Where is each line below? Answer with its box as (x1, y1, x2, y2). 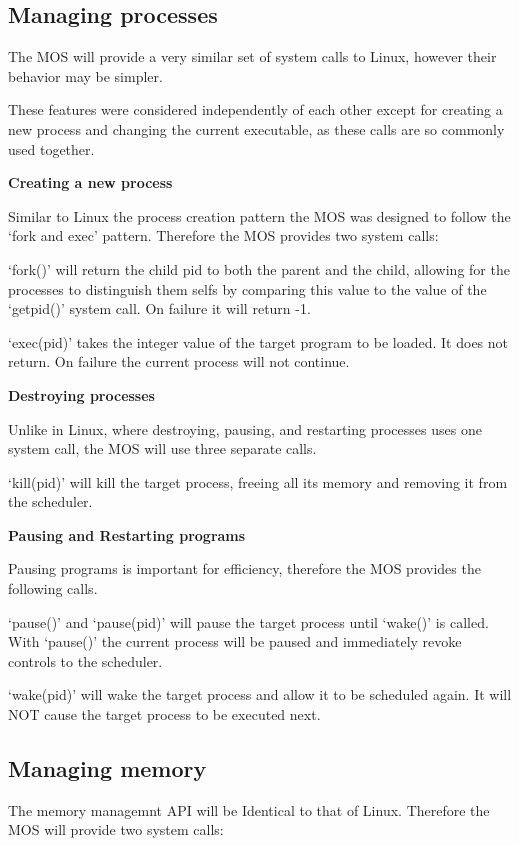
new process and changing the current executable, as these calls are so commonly (8, 118, 505, 139)
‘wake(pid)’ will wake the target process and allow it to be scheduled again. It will (8, 684, 512, 705)
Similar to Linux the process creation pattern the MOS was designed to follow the (8, 205, 511, 226)
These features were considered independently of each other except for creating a (8, 99, 503, 120)
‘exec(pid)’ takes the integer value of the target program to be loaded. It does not (8, 331, 509, 352)
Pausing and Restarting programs (8, 524, 246, 545)
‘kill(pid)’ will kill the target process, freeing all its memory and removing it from (8, 471, 508, 492)
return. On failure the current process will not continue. (8, 351, 350, 372)
